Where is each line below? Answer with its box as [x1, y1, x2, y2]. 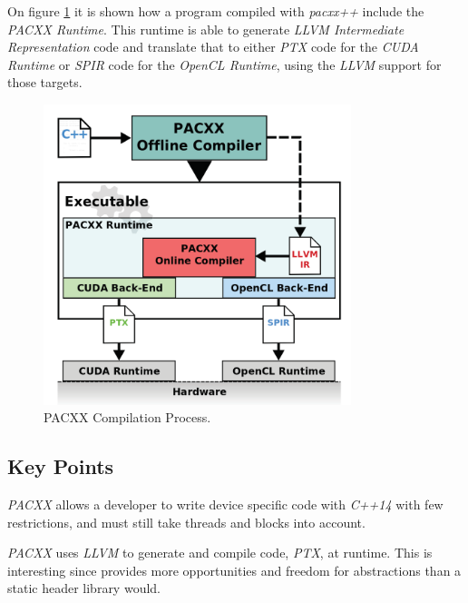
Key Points [7, 452, 114, 480]
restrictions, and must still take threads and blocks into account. [7, 512, 366, 531]
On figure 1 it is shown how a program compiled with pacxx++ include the [7, 2, 424, 20]
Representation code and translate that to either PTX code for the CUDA [7, 37, 419, 56]
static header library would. [7, 578, 161, 598]
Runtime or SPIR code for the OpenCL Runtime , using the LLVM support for [7, 54, 442, 74]
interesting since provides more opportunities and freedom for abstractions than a [7, 560, 462, 579]
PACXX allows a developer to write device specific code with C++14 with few [7, 495, 444, 514]
